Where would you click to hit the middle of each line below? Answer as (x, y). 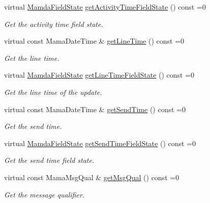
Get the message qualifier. (44, 194)
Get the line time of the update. (53, 92)
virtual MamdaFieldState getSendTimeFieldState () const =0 (100, 143)
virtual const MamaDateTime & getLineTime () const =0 (94, 41)
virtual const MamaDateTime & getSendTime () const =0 (95, 109)
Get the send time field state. (49, 160)
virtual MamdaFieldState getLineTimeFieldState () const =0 (99, 75)
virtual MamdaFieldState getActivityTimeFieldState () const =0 (105, 7)
